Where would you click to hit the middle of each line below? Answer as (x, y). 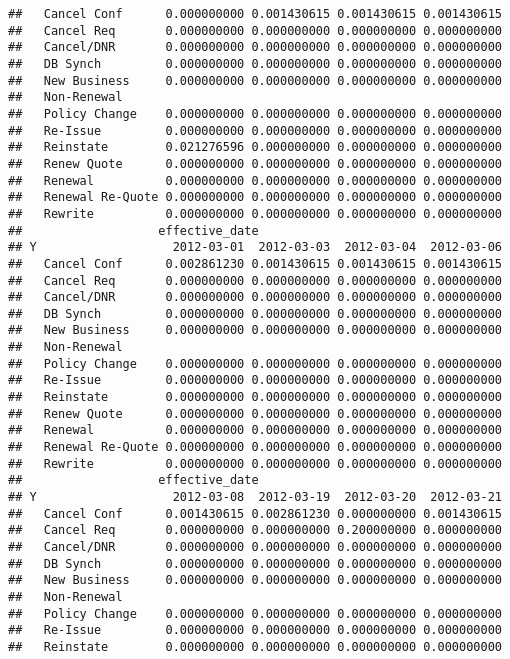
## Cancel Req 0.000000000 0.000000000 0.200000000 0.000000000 (255, 530)
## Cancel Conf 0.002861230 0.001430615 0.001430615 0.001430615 (255, 263)
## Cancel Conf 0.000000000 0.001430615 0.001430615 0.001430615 (255, 14)
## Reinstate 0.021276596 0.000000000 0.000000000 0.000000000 (255, 147)
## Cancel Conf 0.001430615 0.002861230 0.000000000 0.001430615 (255, 513)
